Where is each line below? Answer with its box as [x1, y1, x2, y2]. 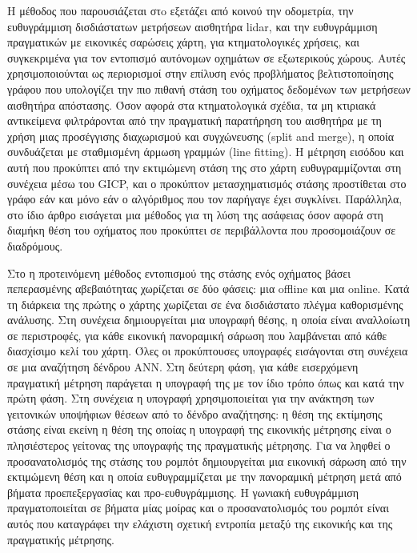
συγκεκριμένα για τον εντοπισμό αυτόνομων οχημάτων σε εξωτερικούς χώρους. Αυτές [7, 49, 406, 66]
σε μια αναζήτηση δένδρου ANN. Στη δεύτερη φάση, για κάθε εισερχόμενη [7, 359, 359, 375]
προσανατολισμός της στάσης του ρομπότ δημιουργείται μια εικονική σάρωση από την [7, 452, 407, 469]
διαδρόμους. [7, 237, 63, 254]
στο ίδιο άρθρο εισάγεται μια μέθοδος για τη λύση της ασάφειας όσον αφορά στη [7, 206, 383, 222]
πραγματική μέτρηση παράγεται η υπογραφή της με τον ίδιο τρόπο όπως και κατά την [7, 374, 404, 391]
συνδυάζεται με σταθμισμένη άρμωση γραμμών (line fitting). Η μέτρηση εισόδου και [7, 143, 404, 160]
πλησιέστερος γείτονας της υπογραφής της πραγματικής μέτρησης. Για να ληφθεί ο [7, 437, 391, 454]
